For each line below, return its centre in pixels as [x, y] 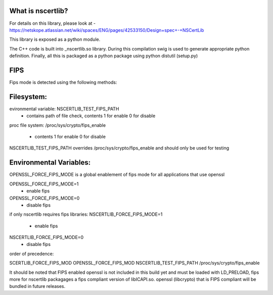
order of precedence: [32, 254]
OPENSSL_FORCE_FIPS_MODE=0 [44, 198]
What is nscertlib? [39, 11]
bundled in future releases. [37, 286]
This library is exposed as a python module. [55, 39]
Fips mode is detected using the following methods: [63, 82]
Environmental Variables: [50, 162]
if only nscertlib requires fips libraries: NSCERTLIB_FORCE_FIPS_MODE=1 [86, 214]
